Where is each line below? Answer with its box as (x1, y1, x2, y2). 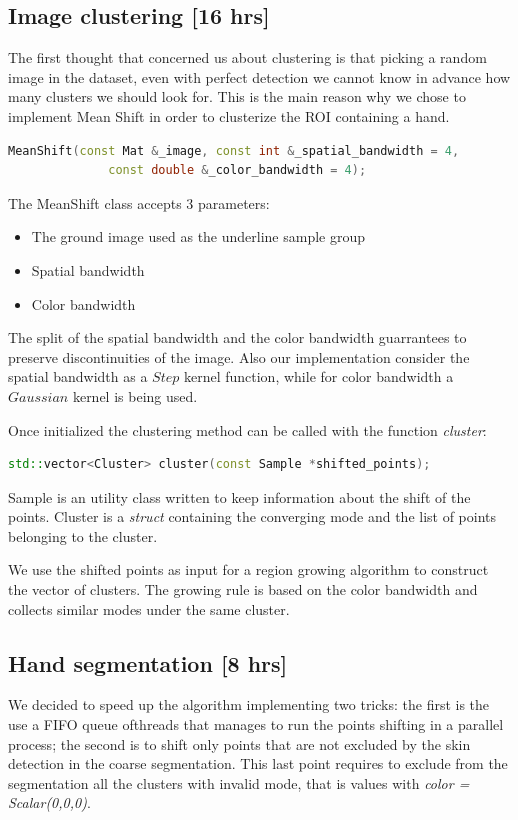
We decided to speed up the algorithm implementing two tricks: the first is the (8, 694, 490, 715)
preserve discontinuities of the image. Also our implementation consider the (8, 346, 470, 367)
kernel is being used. (72, 385, 198, 406)
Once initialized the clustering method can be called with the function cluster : (8, 419, 487, 440)
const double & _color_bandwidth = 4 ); (108, 163, 367, 178)
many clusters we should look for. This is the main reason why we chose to (8, 86, 466, 107)
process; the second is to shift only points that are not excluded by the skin (8, 733, 471, 754)
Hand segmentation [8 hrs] (8, 647, 288, 678)
